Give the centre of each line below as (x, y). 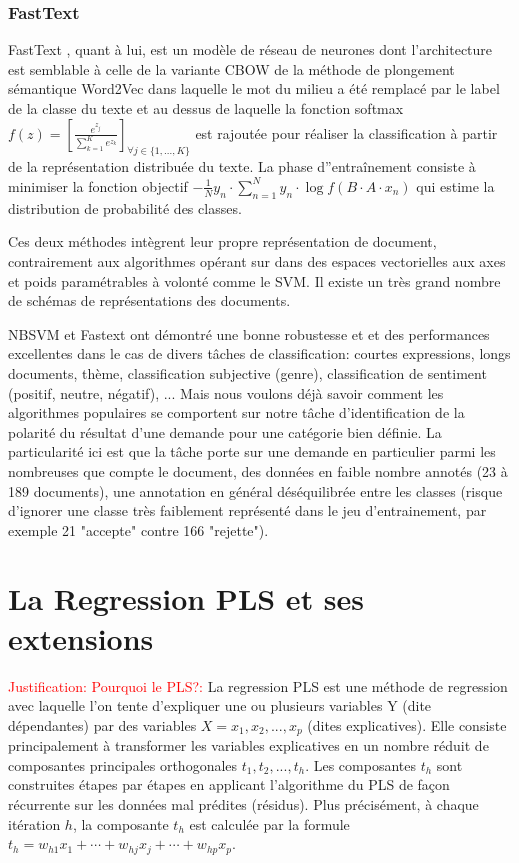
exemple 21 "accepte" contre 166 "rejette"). (138, 529)
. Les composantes (360, 764)
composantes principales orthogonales (123, 764)
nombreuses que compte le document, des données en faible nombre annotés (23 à (258, 470)
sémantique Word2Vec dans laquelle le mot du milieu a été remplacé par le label (254, 88)
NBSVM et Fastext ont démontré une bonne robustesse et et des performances (249, 333)
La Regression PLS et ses (186, 598)
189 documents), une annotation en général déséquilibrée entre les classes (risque (255, 490)
